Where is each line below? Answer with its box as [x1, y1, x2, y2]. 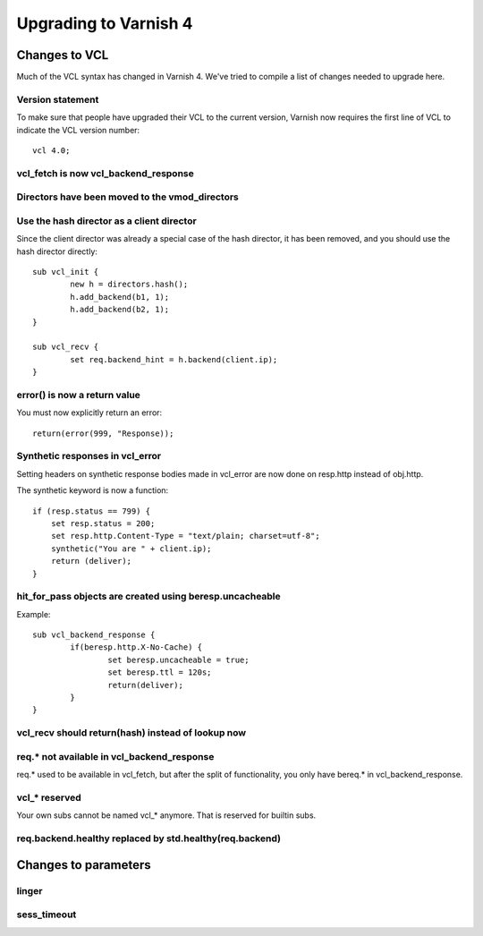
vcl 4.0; [32, 145, 71, 156]
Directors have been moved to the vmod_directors [16, 191, 239, 203]
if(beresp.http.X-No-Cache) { [70, 642, 203, 652]
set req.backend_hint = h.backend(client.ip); [70, 354, 278, 364]
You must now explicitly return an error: [16, 407, 163, 418]
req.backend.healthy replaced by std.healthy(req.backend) [16, 832, 282, 845]
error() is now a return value [16, 388, 140, 401]
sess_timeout [16, 908, 77, 921]
